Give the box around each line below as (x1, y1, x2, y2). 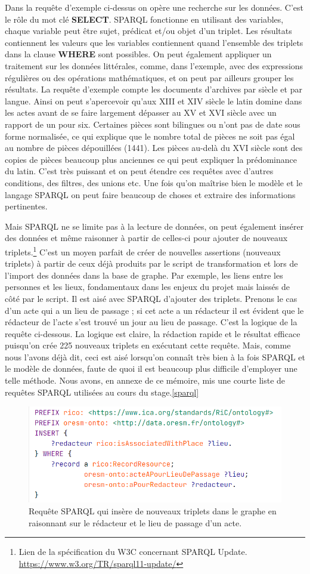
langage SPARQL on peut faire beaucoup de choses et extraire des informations (5, 188, 296, 200)
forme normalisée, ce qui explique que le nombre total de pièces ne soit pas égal (5, 129, 295, 142)
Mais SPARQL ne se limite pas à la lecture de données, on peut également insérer (5, 220, 304, 232)
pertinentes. (5, 200, 48, 212)
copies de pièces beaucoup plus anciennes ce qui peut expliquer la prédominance (5, 153, 297, 165)
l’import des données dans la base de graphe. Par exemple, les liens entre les (5, 269, 283, 281)
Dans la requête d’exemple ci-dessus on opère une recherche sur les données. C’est (5, 1, 304, 13)
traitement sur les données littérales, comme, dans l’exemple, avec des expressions (5, 59, 303, 72)
